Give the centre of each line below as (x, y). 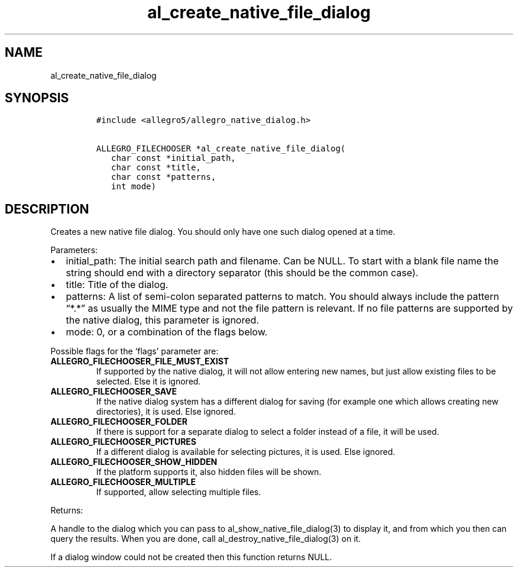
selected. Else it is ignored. (148, 382)
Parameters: (74, 250)
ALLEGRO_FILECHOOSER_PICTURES (124, 442)
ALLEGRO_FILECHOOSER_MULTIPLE (123, 482)
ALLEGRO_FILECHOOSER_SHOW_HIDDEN (134, 462)
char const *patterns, (164, 177)
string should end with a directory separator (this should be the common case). (242, 273)
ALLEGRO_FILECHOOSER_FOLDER (119, 422)
